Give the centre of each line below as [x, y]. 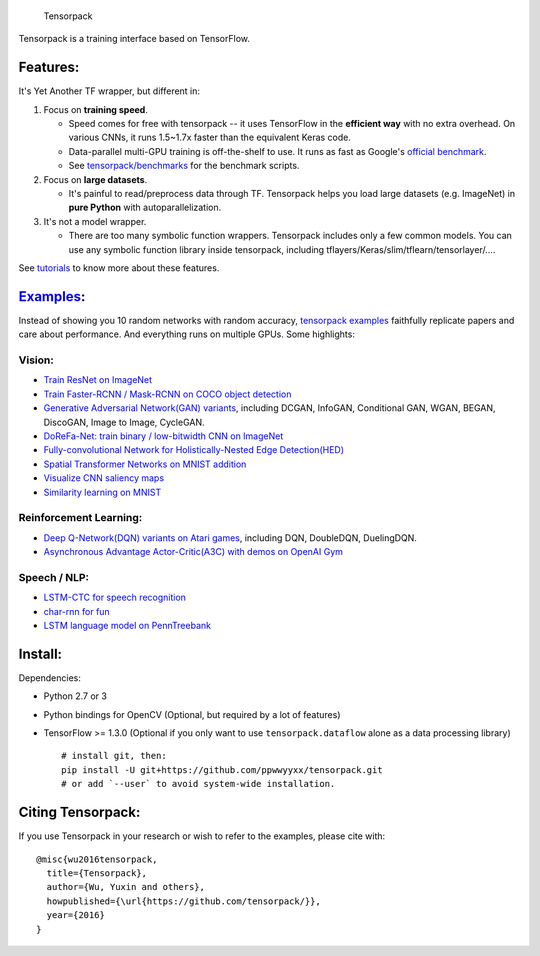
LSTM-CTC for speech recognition [115, 597]
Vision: [36, 360]
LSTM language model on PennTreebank [127, 625]
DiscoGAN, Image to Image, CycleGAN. [124, 422]
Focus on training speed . [96, 109]
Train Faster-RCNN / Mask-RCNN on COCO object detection [167, 394]
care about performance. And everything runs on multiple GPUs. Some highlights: [186, 334]
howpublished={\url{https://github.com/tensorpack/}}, [184, 901]
